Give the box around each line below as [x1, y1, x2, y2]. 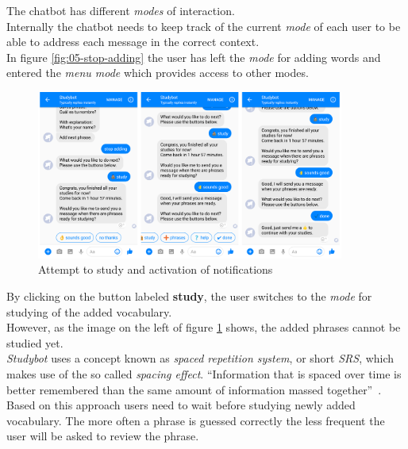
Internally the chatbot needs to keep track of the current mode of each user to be [6, 17, 401, 34]
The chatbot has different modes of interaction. [6, 2, 235, 18]
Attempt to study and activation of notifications [38, 261, 273, 278]
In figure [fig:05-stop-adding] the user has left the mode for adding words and [6, 48, 381, 65]
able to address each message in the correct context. [6, 33, 260, 50]
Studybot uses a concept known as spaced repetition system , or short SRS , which [6, 350, 395, 366]
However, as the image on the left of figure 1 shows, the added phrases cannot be [6, 319, 401, 336]
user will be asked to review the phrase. [6, 428, 199, 444]
